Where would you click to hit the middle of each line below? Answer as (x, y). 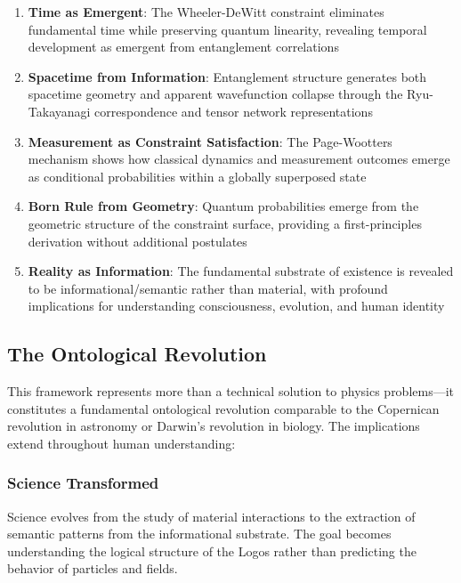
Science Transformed (83, 483)
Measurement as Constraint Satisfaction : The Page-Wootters (210, 141)
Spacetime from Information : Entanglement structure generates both (227, 76)
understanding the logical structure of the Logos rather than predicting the (212, 551)
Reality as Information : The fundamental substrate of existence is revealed (241, 271)
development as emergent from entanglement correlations (183, 47)
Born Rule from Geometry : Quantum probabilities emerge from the (223, 206)
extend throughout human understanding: (121, 443)
